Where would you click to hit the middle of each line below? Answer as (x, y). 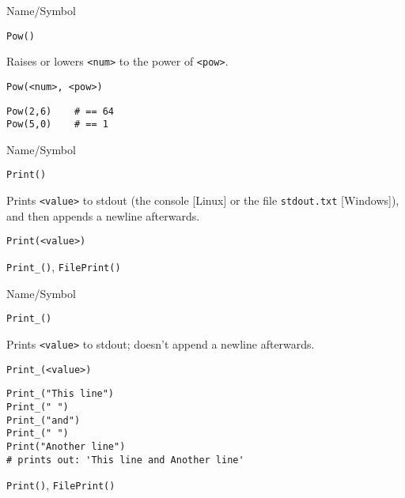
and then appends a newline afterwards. (103, 215)
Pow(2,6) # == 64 (61, 111)
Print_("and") (44, 420)
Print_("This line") (61, 394)
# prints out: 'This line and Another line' (125, 460)
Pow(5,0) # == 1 (57, 124)
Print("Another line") (66, 446)
